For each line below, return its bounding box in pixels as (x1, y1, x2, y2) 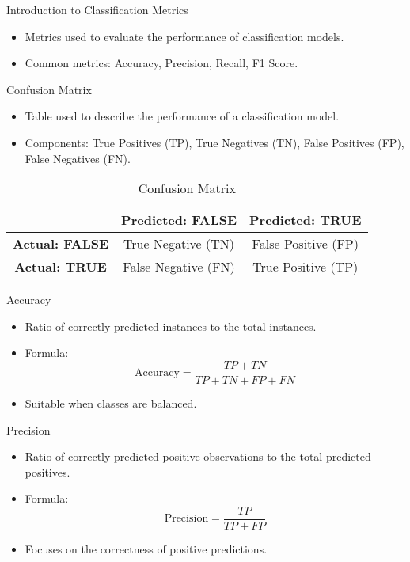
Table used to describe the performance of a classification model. (25, 108, 340, 124)
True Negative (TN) (123, 234, 235, 253)
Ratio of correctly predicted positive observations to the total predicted (25, 448, 371, 465)
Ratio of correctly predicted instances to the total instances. (25, 317, 317, 334)
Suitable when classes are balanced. (25, 395, 197, 411)
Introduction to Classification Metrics (6, 2, 188, 17)
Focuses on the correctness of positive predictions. (25, 541, 268, 557)
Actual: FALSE (13, 234, 109, 253)
